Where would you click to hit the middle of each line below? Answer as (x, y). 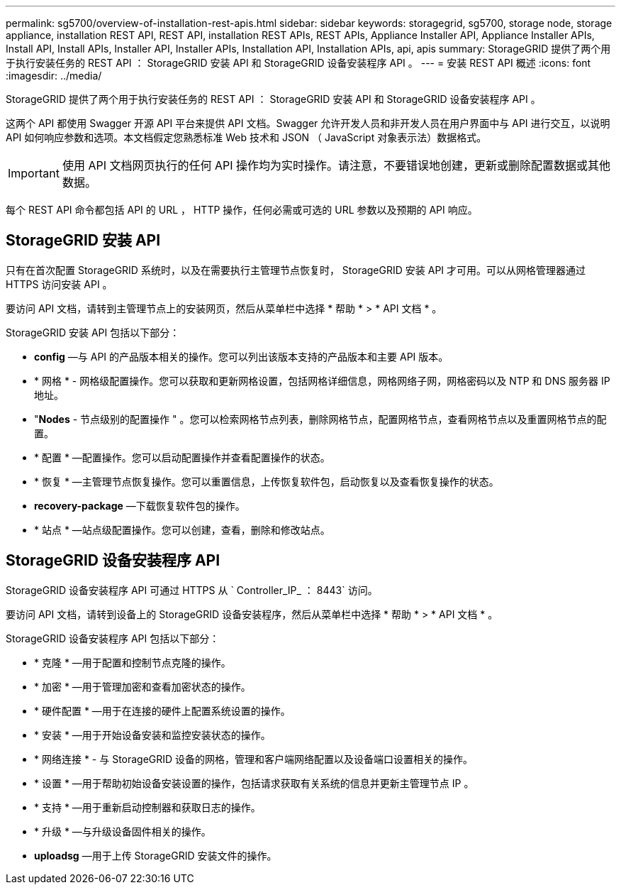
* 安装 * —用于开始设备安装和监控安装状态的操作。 (152, 735)
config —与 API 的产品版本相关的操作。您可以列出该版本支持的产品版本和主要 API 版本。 (241, 356)
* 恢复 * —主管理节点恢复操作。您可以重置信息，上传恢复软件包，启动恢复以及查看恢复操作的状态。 (267, 481)
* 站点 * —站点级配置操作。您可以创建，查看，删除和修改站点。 (182, 529)
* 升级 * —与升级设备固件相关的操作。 (123, 831)
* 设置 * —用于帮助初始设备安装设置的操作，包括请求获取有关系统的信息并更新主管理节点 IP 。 (254, 783)
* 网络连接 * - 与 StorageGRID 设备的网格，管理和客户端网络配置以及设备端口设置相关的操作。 (254, 759)
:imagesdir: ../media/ (54, 76)
